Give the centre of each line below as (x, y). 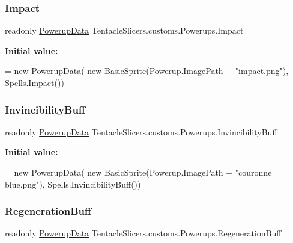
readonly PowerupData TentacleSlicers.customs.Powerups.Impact (124, 30)
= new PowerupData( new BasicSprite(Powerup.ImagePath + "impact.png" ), (147, 71)
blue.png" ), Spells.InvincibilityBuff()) (73, 184)
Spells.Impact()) (35, 82)
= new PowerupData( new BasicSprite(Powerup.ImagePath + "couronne (138, 172)
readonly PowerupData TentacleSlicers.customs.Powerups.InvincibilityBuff (141, 131)
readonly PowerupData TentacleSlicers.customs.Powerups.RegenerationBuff (143, 233)
